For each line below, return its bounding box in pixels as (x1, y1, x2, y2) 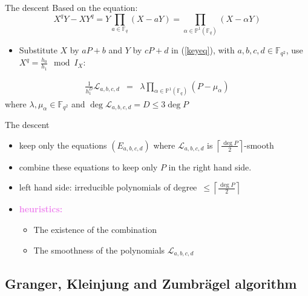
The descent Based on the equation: (5, 1, 138, 13)
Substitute (19, 43, 57, 56)
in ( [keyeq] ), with (171, 43, 235, 56)
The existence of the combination (33, 223, 157, 236)
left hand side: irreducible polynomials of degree (19, 181, 197, 193)
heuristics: (19, 203, 63, 215)
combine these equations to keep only (19, 160, 158, 173)
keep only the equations (19, 138, 107, 151)
